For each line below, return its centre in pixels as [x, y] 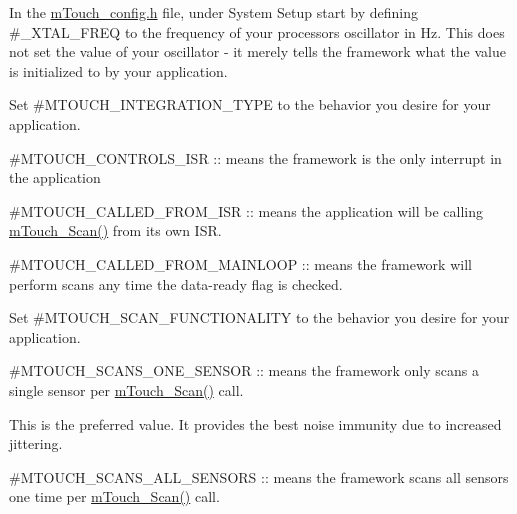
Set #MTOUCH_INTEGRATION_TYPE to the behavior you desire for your [250, 104]
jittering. [36, 443]
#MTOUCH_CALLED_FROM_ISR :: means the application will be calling [246, 210]
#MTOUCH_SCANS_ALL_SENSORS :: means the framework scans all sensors [259, 476]
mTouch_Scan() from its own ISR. [115, 230]
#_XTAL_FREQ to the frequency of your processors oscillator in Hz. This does [257, 31]
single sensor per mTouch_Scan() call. [126, 389]
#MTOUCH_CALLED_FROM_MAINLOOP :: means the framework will [240, 263]
